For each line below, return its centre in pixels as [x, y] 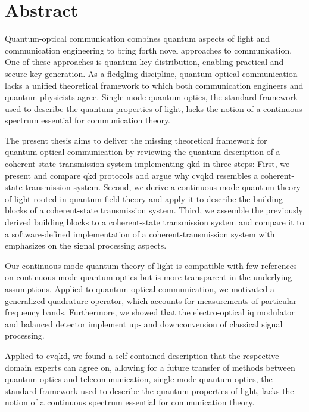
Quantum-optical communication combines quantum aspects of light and [138, 38]
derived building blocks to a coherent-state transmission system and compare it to [154, 222]
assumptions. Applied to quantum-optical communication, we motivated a [140, 289]
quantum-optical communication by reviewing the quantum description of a [143, 152]
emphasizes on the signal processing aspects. [86, 245]
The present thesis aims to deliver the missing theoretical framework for [136, 140]
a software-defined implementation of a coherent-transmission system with [140, 233]
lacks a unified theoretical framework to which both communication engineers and [154, 85]
